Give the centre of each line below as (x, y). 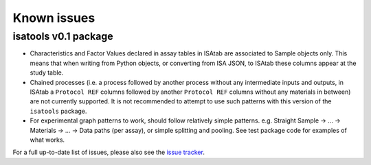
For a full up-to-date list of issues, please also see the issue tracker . (109, 152)
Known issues (54, 18)
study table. (47, 73)
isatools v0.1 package (63, 36)
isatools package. (58, 111)
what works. (47, 140)
